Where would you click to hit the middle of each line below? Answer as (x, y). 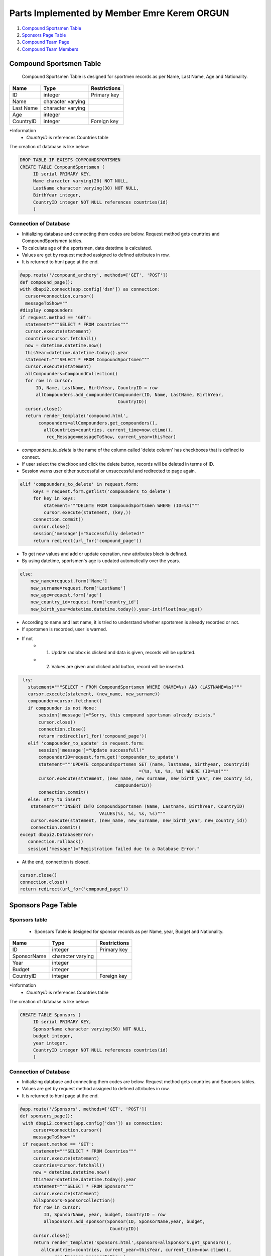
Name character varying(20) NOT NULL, (81, 181)
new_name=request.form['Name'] (69, 581)
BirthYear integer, (57, 195)
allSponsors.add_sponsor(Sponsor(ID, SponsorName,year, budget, (124, 1222)
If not (27, 639)
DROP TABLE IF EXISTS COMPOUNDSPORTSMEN (70, 160)
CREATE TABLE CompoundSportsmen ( (62, 167)
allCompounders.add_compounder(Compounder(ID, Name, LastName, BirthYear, (130, 395)
